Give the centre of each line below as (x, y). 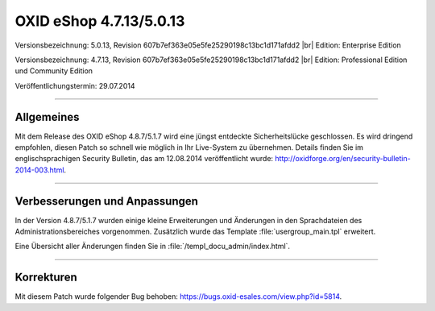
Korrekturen (46, 278)
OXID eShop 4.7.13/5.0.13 (100, 21)
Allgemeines (47, 117)
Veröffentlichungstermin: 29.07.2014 (75, 85)
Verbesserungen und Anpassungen (107, 201)
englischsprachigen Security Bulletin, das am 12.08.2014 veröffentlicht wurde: (144, 159)
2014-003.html (39, 170)
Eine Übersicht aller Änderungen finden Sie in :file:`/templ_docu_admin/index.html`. (152, 247)
